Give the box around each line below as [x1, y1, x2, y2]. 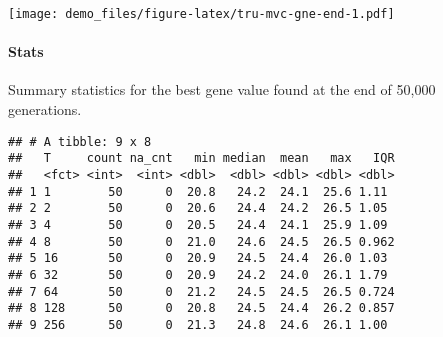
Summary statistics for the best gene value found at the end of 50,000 [8, 79, 436, 100]
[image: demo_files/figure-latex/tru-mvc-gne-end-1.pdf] [8, 7, 395, 21]
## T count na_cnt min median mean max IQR [8, 151, 395, 166]
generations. [8, 99, 82, 120]
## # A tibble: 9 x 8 [8, 134, 152, 149]
